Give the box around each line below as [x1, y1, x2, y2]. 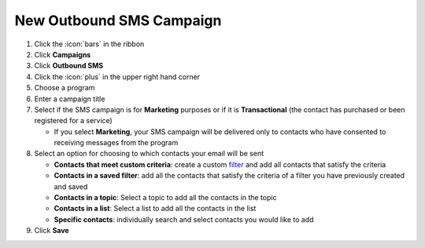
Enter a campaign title [34, 94, 105, 104]
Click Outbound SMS [34, 61, 104, 71]
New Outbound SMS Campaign [14, 12, 222, 29]
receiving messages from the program [54, 138, 179, 148]
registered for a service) [34, 116, 113, 126]
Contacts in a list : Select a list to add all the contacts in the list [54, 204, 257, 213]
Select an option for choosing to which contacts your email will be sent [34, 149, 264, 159]
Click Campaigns [34, 49, 91, 59]
